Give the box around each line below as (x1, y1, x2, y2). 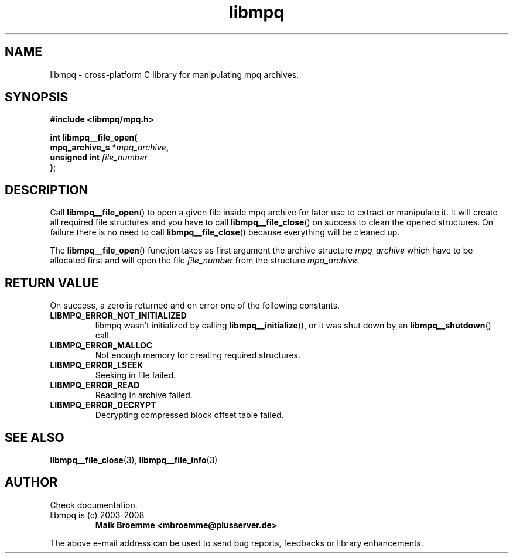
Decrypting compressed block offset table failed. (95, 410, 284, 420)
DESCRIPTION (5, 182, 88, 197)
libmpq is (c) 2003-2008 (50, 509, 145, 520)
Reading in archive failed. (95, 390, 193, 400)
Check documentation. (50, 499, 138, 510)
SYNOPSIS (5, 90, 69, 105)
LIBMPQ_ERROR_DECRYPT (50, 400, 156, 410)
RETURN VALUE (5, 275, 99, 290)
